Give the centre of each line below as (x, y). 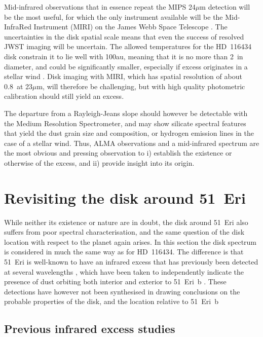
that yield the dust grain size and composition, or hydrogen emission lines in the (129, 133)
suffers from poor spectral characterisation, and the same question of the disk (124, 232)
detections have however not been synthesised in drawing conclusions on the (122, 291)
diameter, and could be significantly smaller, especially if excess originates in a (126, 66)
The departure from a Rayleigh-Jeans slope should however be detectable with (126, 113)
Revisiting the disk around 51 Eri (125, 197)
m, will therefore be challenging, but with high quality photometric (141, 86)
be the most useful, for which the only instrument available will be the (114, 16)
